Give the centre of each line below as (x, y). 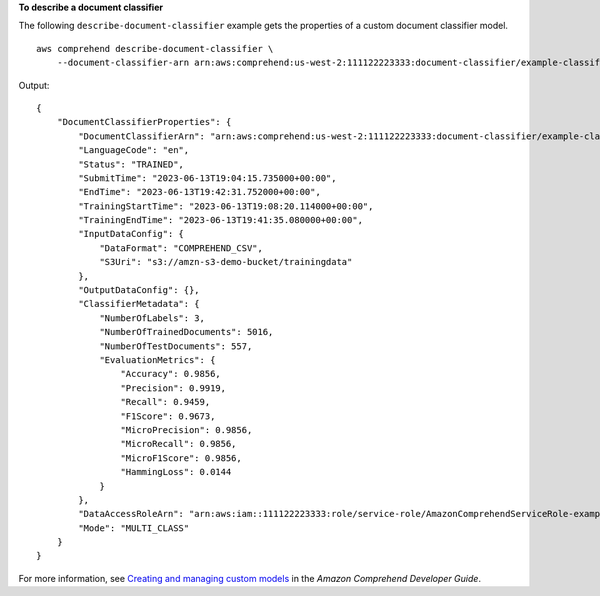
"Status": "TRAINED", (131, 164)
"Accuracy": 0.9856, (171, 374)
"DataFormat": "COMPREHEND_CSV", (181, 248)
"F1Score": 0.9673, (168, 416)
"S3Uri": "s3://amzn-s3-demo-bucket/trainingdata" (226, 262)
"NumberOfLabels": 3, (152, 318)
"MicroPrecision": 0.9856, (186, 429)
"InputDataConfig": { (131, 234)
